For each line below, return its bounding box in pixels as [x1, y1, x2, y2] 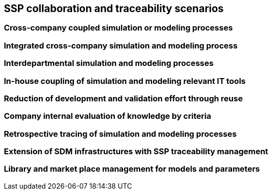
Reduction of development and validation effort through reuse [4, 93, 243, 103]
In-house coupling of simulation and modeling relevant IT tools [4, 76, 246, 86]
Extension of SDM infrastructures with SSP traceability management [4, 146, 269, 157]
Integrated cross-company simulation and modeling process [4, 40, 238, 50]
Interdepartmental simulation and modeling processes [4, 58, 214, 68]
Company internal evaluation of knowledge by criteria [4, 111, 211, 121]
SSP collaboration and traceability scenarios [4, 2, 224, 15]
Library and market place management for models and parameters [4, 164, 260, 174]
